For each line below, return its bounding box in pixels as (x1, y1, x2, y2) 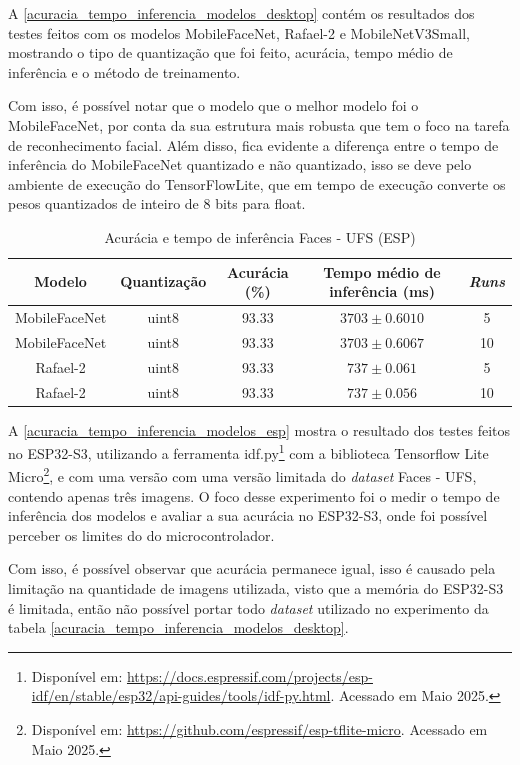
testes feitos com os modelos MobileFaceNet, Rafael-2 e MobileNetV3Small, (8, 22, 470, 43)
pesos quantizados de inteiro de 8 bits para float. (8, 193, 306, 214)
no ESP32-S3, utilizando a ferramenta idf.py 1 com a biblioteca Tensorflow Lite (8, 440, 489, 463)
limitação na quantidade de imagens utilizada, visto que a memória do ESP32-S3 (8, 578, 504, 599)
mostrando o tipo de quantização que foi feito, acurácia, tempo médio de (8, 42, 453, 63)
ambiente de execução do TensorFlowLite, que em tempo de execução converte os (8, 173, 506, 194)
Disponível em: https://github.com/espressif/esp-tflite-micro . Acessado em (31, 719, 488, 740)
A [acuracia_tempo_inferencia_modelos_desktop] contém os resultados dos (8, 3, 475, 23)
